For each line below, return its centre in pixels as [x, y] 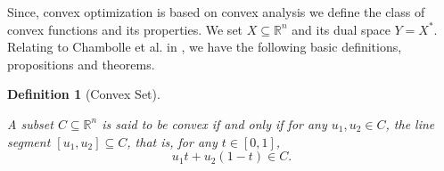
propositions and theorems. [81, 64]
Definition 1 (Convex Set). [84, 94]
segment [29, 141]
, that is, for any [172, 141]
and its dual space [341, 29]
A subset [30, 123]
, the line [410, 123]
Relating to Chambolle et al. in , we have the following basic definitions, [205, 47]
